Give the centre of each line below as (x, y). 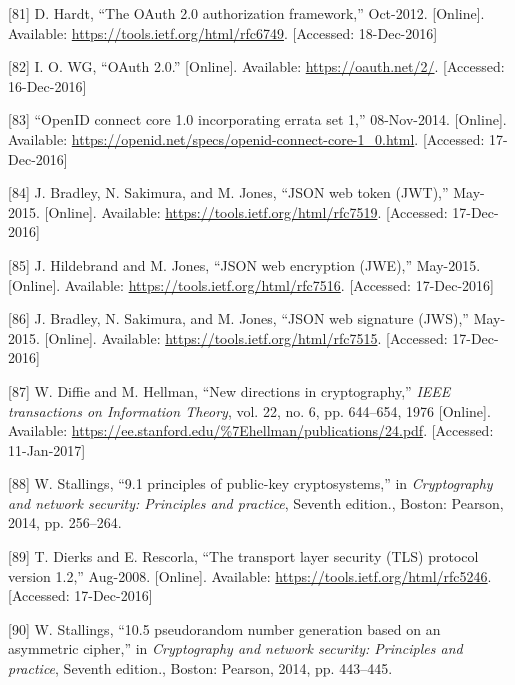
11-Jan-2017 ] (47, 449)
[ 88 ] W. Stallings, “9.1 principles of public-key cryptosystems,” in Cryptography (250, 483)
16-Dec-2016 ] (47, 85)
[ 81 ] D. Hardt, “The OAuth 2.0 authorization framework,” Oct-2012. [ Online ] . (246, 13)
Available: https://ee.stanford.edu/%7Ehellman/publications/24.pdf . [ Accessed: (251, 430)
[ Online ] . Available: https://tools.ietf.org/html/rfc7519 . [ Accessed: (246, 211)
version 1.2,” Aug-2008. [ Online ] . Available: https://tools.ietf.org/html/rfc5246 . (250, 575)
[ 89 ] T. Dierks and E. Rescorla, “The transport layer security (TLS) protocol (243, 556)
